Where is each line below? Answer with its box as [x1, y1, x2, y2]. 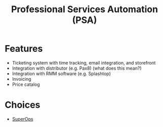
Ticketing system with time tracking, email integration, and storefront [12, 59, 156, 66]
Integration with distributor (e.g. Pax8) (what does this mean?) [12, 65, 142, 71]
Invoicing [12, 76, 31, 82]
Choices [5, 99, 40, 111]
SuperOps [12, 116, 33, 122]
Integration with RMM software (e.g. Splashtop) [12, 70, 111, 77]
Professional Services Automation [11, 4, 158, 15]
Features [5, 43, 43, 54]
